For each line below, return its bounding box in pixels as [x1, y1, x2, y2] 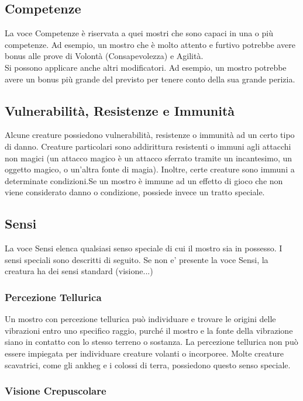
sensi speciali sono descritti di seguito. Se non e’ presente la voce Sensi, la [5, 253, 268, 265]
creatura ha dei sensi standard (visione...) [5, 265, 153, 277]
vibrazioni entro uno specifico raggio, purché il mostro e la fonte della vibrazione [5, 324, 293, 336]
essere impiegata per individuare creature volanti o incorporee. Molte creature [5, 347, 284, 359]
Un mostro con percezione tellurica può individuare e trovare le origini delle [5, 313, 276, 325]
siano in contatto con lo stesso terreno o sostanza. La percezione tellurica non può [5, 336, 298, 348]
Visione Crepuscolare [5, 383, 106, 398]
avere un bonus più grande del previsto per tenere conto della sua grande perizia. [5, 72, 295, 85]
